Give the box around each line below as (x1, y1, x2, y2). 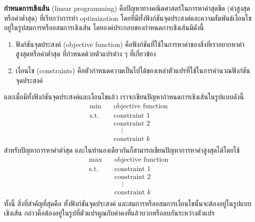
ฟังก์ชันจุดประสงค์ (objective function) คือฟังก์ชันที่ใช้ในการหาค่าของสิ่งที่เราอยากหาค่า (15, 39, 245, 49)
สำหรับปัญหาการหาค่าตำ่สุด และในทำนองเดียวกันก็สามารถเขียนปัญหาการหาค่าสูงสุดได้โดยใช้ (4, 144, 240, 155)
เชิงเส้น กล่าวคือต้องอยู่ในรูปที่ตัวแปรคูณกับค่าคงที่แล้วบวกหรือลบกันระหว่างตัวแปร (4, 208, 215, 218)
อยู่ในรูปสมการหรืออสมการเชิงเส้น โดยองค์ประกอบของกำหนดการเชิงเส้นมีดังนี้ (4, 22, 204, 33)
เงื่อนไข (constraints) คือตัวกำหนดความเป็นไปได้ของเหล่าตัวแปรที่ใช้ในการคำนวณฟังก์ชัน (15, 65, 251, 75)
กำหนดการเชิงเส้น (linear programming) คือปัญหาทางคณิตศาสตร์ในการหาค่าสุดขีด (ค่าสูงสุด (4, 3, 251, 13)
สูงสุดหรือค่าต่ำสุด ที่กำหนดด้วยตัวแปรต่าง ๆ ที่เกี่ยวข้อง (15, 48, 156, 59)
